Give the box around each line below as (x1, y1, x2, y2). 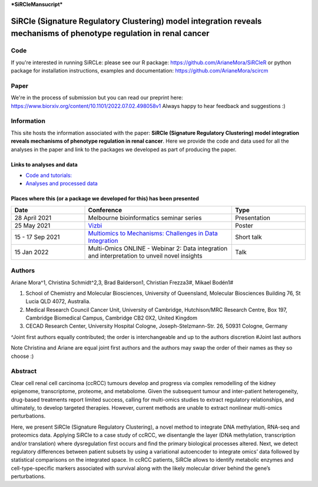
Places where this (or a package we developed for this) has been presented (11, 195, 200, 202)
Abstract (11, 367, 37, 376)
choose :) (11, 353, 34, 360)
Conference (88, 206, 122, 214)
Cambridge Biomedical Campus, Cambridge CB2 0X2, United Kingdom (25, 314, 197, 321)
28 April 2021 (14, 213, 52, 222)
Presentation (234, 213, 270, 222)
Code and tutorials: (25, 172, 72, 179)
